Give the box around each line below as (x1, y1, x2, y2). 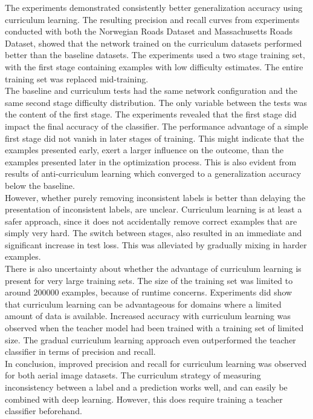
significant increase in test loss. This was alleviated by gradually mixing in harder (5, 238, 307, 251)
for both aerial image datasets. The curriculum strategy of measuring (5, 369, 261, 381)
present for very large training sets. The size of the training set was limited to (5, 274, 293, 286)
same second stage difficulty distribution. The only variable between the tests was (5, 96, 307, 108)
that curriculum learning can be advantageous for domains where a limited (5, 297, 282, 310)
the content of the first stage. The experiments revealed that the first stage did (5, 108, 297, 120)
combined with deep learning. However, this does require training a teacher (5, 392, 283, 405)
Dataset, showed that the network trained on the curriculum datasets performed (5, 36, 302, 49)
